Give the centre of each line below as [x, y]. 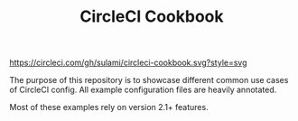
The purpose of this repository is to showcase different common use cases [149, 80]
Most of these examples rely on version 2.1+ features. [109, 107]
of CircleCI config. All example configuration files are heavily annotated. [143, 90]
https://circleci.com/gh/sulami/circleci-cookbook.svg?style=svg [128, 63]
